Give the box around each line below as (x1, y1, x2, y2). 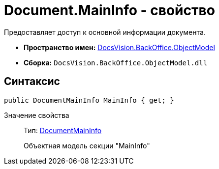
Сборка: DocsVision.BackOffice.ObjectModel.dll (24, 58, 208, 67)
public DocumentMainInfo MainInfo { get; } (4, 96, 174, 104)
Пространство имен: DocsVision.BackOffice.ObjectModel (24, 43, 215, 52)
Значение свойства (4, 111, 69, 119)
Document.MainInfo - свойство (4, 2, 215, 19)
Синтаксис (4, 75, 60, 88)
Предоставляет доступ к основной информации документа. (4, 28, 206, 36)
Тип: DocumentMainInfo (24, 126, 102, 135)
